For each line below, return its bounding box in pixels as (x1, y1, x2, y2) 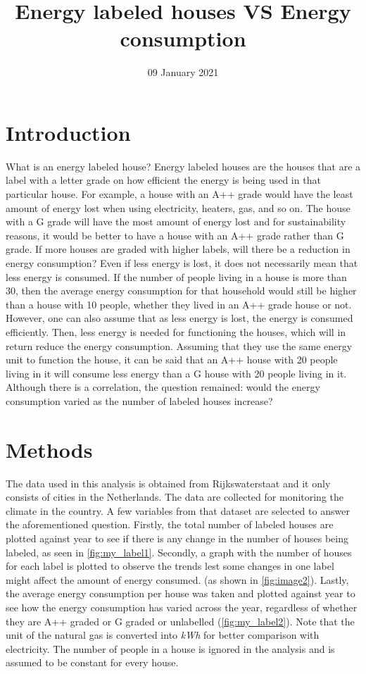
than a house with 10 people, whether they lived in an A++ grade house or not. (6, 297, 352, 311)
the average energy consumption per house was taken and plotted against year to (6, 586, 355, 601)
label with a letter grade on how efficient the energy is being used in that (6, 173, 321, 187)
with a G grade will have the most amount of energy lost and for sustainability (6, 214, 346, 229)
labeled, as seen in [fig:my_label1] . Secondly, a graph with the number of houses (6, 544, 352, 559)
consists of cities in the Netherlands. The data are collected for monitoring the (6, 489, 344, 504)
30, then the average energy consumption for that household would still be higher (6, 283, 357, 298)
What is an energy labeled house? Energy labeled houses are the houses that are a (6, 158, 361, 173)
